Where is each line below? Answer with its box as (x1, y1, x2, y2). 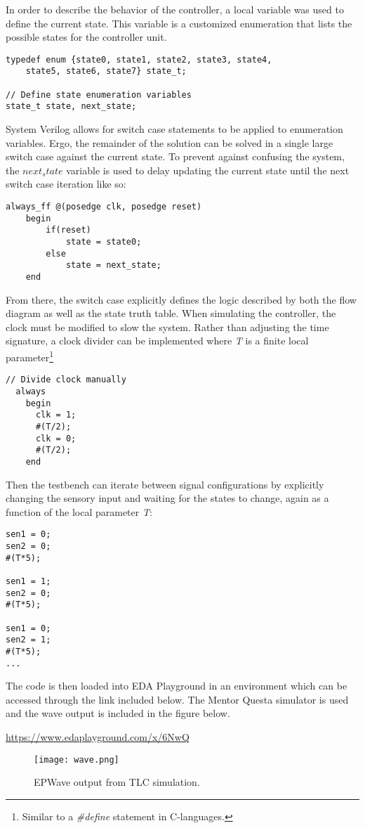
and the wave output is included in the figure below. (6, 706, 230, 720)
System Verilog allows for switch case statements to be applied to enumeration (6, 122, 343, 136)
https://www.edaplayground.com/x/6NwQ (6, 729, 190, 744)
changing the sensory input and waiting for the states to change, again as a (6, 491, 329, 505)
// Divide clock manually (6, 375, 126, 385)
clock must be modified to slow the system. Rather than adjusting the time (6, 319, 329, 334)
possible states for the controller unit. (6, 30, 167, 44)
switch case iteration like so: (6, 176, 126, 191)
